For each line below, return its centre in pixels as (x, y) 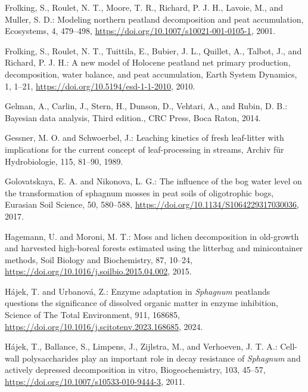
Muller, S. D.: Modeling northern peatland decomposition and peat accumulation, (154, 19)
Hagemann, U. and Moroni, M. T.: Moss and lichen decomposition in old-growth (152, 236)
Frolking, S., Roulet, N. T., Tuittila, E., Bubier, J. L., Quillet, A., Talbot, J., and (153, 50)
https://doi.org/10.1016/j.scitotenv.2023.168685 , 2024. (104, 326)
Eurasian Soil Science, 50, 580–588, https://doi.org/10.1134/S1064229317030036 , (152, 204)
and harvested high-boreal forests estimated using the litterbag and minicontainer (154, 248)
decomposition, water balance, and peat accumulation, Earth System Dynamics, (151, 74)
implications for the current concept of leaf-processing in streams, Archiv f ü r (144, 149)
